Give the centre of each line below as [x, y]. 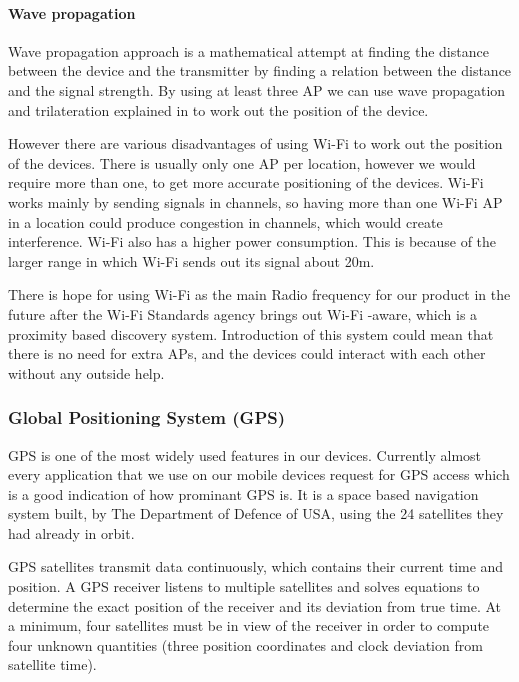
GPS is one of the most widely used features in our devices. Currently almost [245, 454]
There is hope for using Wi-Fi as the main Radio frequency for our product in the [259, 294]
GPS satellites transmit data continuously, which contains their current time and [256, 566]
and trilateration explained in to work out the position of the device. [218, 109]
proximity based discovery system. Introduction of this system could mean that [251, 333]
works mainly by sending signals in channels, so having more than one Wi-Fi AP [255, 201]
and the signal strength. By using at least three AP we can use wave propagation [257, 89]
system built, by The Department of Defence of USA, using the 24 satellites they [256, 513]
